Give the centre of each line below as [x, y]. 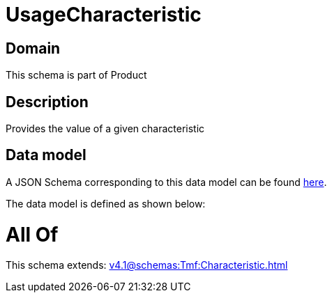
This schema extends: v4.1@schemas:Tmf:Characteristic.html [147, 265]
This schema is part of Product [76, 75]
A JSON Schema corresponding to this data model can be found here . [166, 182]
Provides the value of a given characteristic [105, 129]
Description [47, 102]
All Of [32, 234]
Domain [33, 48]
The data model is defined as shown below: [106, 203]
